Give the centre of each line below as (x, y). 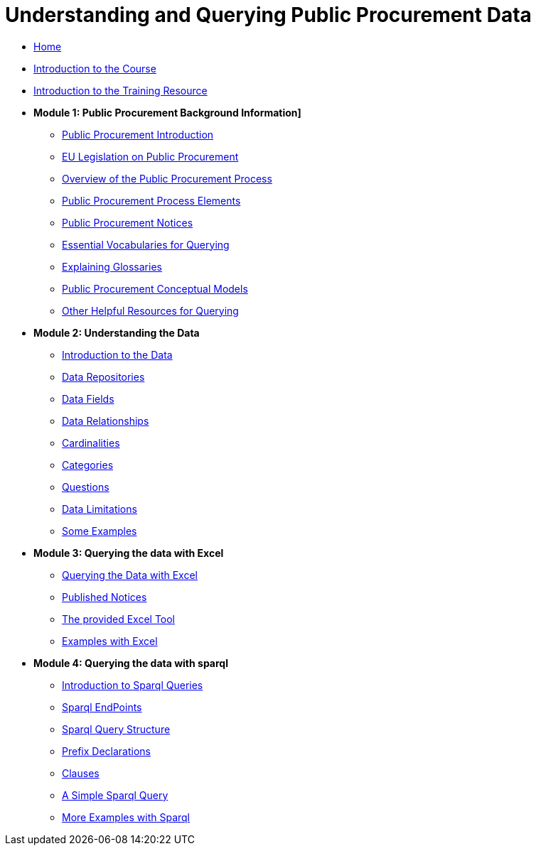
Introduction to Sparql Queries (133, 685)
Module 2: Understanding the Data (117, 332)
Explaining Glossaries (112, 266)
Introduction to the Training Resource (120, 90)
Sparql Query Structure (116, 729)
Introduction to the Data (117, 354)
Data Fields (88, 399)
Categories (88, 465)
